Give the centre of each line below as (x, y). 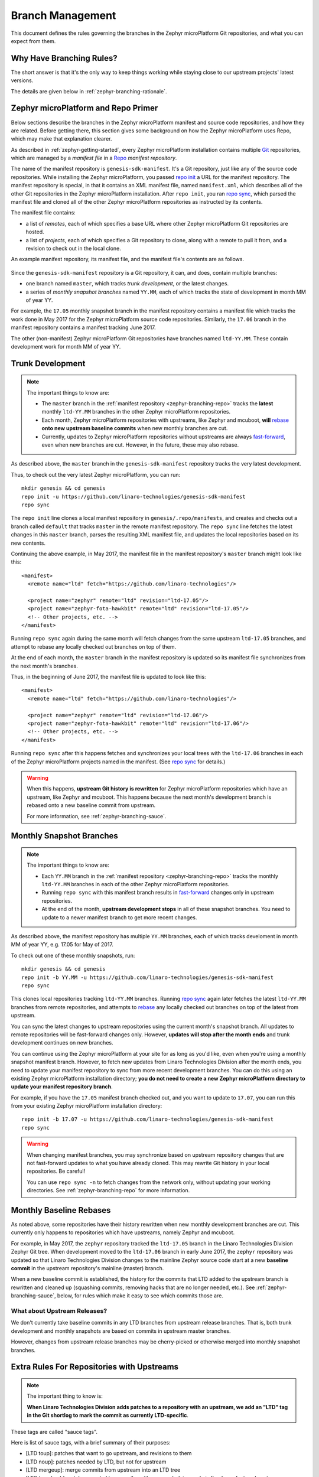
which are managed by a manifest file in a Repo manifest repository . (94, 158)
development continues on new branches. (62, 1043)
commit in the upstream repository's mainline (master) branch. (87, 1268)
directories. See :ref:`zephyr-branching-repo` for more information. (108, 1190)
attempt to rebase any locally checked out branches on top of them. (94, 646)
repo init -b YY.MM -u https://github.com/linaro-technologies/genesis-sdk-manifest (148, 977)
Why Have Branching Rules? (64, 58)
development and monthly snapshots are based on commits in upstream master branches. (121, 1331)
